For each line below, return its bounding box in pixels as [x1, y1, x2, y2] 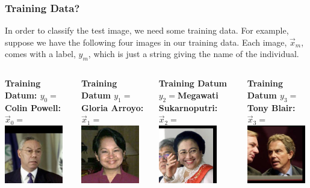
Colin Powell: [5, 101, 61, 114]
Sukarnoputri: [158, 101, 218, 114]
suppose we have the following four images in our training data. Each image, [5, 35, 287, 48]
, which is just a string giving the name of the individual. [88, 47, 299, 60]
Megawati [177, 88, 219, 101]
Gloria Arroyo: [81, 101, 144, 114]
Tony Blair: [247, 101, 296, 114]
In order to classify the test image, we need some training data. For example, [5, 24, 289, 37]
